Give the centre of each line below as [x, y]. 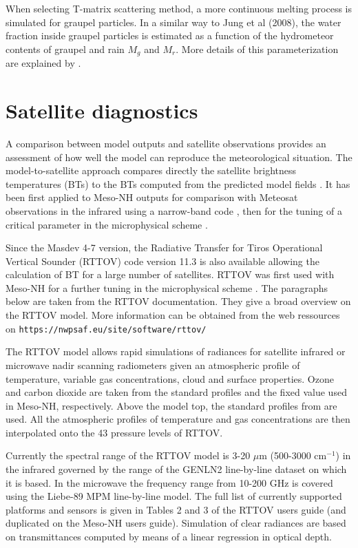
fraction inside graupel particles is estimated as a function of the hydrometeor [170, 35]
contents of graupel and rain [65, 49]
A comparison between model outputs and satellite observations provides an [166, 143]
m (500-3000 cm [293, 455]
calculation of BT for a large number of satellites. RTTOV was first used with [170, 274]
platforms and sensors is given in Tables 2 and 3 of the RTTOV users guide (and [176, 509]
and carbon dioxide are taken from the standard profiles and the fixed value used [176, 392]
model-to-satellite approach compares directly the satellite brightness [151, 170]
